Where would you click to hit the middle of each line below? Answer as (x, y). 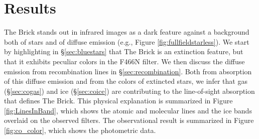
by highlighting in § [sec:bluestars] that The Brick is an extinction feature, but (124, 51)
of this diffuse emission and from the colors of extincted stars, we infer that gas (126, 81)
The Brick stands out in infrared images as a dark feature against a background (127, 32)
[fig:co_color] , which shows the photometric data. (80, 130)
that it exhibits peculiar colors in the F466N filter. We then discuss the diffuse (124, 61)
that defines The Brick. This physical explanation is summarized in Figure (118, 101)
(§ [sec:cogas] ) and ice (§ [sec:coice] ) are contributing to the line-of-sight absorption (129, 91)
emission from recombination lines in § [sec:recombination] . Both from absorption (128, 71)
